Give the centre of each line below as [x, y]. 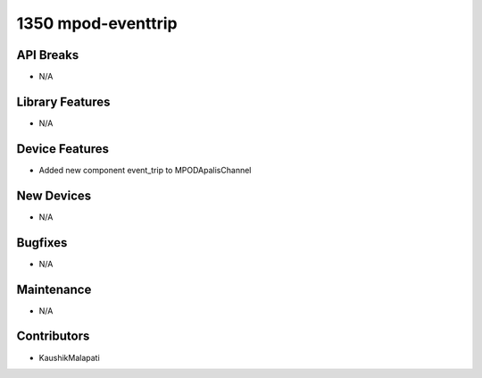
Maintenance [54, 289]
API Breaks [48, 55]
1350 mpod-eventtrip [97, 23]
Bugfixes [42, 243]
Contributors [53, 336]
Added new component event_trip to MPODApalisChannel [145, 170]
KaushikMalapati [69, 357]
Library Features [63, 101]
